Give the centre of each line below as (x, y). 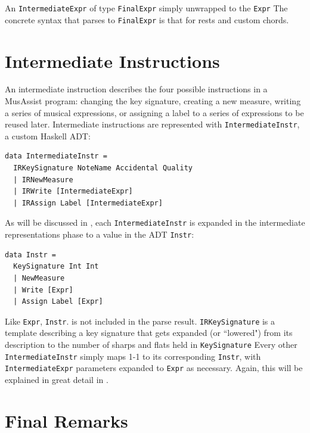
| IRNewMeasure (43, 180)
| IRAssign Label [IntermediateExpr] (88, 203)
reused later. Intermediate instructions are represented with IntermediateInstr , (152, 124)
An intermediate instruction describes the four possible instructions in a (136, 89)
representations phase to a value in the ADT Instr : (100, 234)
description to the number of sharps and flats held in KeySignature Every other (151, 344)
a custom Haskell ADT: (48, 135)
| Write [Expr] (43, 290)
